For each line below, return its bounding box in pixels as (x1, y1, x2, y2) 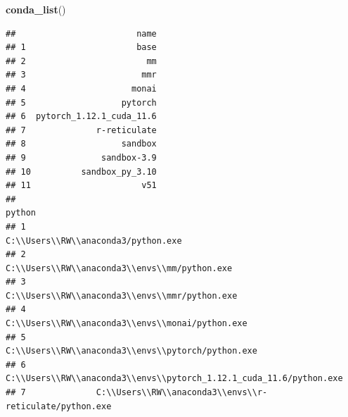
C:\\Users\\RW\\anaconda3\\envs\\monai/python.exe (6, 318, 247, 329)
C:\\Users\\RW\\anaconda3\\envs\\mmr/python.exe (6, 290, 238, 301)
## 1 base (6, 42, 157, 53)
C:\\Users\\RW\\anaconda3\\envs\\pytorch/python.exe (6, 346, 257, 356)
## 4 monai (6, 83, 157, 94)
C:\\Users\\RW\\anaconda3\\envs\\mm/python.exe (6, 263, 233, 273)
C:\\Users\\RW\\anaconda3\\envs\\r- (96, 387, 268, 398)
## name (6, 28, 157, 39)
